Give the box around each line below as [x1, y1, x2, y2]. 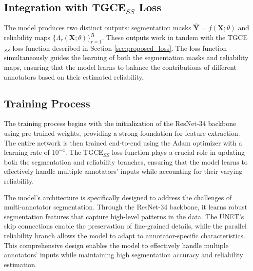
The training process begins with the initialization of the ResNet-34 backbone [4, 118, 236, 128]
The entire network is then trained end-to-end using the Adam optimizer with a [4, 137, 242, 147]
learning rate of [4, 147, 50, 157]
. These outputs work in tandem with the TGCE [102, 32, 248, 42]
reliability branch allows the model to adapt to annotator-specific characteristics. [4, 230, 245, 240]
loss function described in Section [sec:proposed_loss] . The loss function [12, 42, 227, 53]
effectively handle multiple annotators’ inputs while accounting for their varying [4, 166, 243, 176]
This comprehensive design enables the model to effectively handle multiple [4, 240, 229, 250]
